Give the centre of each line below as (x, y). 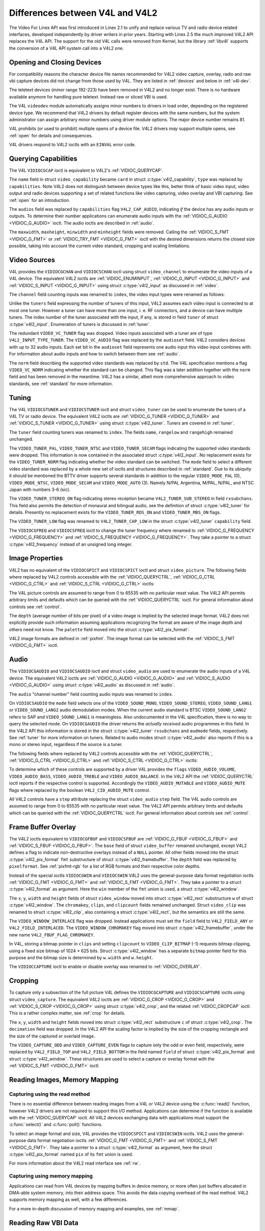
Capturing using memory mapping (51, 1176)
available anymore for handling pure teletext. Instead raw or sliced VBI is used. (88, 97)
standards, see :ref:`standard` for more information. (61, 384)
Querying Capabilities (43, 158)
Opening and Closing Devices (55, 62)
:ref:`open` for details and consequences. (51, 135)
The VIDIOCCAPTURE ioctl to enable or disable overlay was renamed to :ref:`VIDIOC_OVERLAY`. (105, 967)
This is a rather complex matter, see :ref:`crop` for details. (67, 1013)
